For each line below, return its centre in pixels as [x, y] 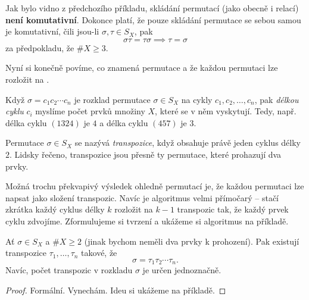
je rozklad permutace [112, 99]
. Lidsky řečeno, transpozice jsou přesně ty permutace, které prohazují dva [146, 154]
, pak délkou [277, 99]
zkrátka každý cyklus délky [55, 209]
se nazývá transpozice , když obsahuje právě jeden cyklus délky [188, 143]
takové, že [99, 253]
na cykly [197, 99]
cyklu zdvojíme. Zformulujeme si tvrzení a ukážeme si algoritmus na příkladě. [147, 221]
